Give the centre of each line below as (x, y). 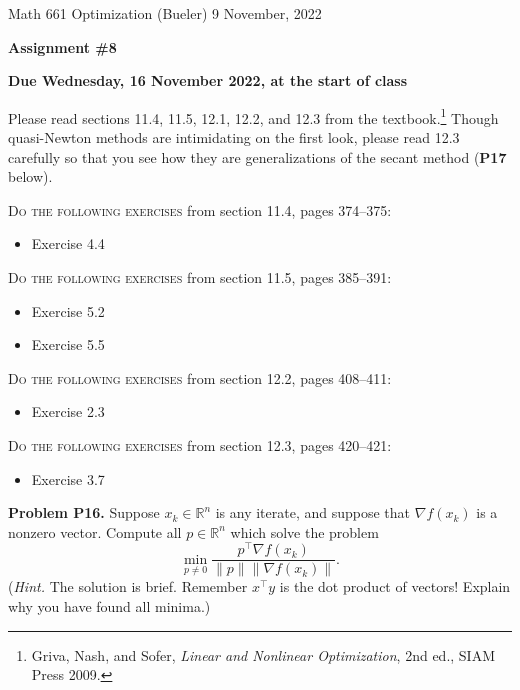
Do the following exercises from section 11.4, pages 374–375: (200, 209)
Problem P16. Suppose (84, 512)
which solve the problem (304, 531)
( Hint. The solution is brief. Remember (128, 586)
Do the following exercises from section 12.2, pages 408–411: (200, 377)
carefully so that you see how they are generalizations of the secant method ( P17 (257, 156)
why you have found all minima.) (109, 606)
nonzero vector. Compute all (95, 531)
